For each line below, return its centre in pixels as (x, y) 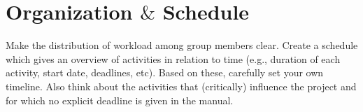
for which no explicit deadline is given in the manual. (120, 100)
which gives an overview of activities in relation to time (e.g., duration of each (173, 58)
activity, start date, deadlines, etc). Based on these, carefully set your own (165, 72)
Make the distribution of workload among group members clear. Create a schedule (182, 45)
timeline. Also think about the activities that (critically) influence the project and (181, 86)
